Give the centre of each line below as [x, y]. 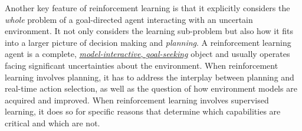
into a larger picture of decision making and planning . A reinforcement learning [148, 42]
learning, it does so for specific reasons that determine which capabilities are [143, 111]
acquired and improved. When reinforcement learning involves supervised [137, 100]
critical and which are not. [52, 122]
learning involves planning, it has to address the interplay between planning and [150, 77]
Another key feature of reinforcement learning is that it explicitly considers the [147, 8]
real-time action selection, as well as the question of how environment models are [151, 88]
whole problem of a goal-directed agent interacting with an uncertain [129, 19]
